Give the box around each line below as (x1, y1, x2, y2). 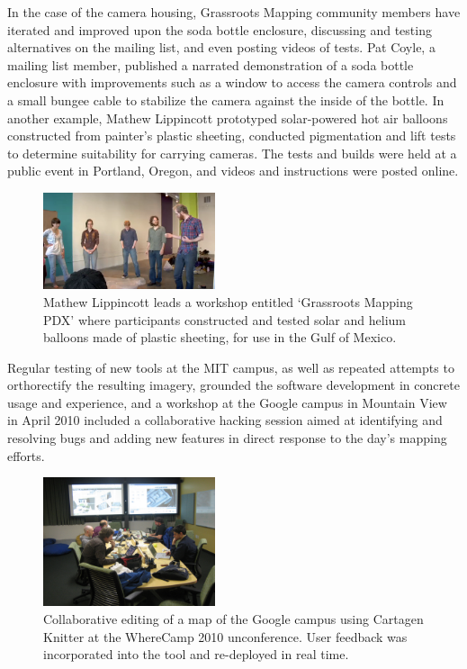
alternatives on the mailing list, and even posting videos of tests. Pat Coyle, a (7, 38, 436, 57)
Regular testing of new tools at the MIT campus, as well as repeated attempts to (7, 357, 454, 376)
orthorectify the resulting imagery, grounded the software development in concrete (7, 375, 460, 394)
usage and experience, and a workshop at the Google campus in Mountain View (7, 393, 447, 411)
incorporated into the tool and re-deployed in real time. (43, 645, 349, 664)
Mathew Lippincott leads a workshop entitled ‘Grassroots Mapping (43, 292, 413, 311)
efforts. (7, 446, 45, 465)
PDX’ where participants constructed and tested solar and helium (43, 310, 406, 329)
